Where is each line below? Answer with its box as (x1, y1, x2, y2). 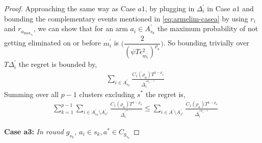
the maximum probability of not (157, 23, 258, 34)
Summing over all (4, 88, 59, 99)
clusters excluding (79, 88, 135, 99)
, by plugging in (145, 3, 195, 13)
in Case (207, 3, 230, 13)
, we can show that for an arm (33, 23, 128, 34)
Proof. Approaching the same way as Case (4, 3, 136, 13)
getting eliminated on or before (4, 37, 101, 48)
